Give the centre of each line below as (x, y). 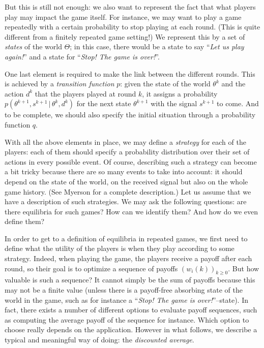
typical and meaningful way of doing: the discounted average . (99, 340)
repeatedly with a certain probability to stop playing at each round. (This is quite (133, 27)
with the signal (174, 103)
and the (233, 84)
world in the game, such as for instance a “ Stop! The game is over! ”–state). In (127, 299)
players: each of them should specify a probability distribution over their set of (127, 152)
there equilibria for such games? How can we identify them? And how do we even (131, 211)
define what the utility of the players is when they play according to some (120, 248)
